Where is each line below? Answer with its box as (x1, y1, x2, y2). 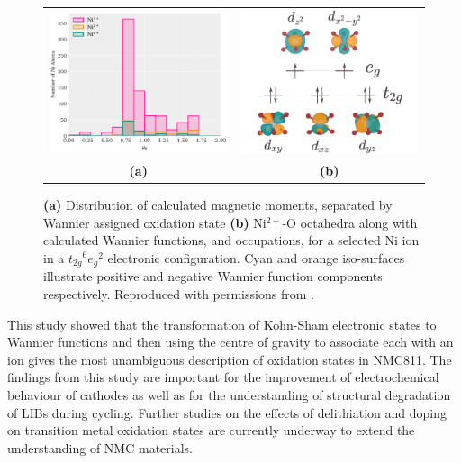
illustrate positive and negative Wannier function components (43, 267, 383, 286)
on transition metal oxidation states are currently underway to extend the (7, 421, 415, 440)
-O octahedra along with (282, 213, 418, 231)
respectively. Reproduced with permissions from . (43, 285, 314, 304)
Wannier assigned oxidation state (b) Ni (43, 213, 267, 231)
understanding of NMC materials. (7, 438, 193, 457)
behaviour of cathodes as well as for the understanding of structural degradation (7, 385, 451, 404)
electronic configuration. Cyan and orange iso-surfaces (107, 248, 405, 267)
